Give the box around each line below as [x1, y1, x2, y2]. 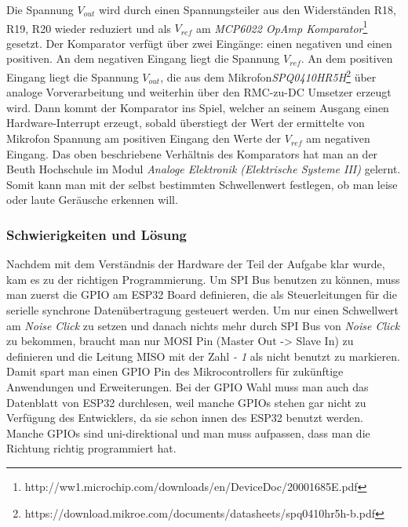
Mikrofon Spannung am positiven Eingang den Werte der [6, 130, 282, 147]
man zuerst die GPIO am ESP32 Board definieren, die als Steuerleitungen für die [6, 286, 397, 303]
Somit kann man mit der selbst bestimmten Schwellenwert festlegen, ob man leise [6, 176, 398, 192]
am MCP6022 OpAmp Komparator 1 [195, 17, 368, 36]
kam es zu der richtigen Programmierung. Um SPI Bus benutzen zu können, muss [6, 271, 400, 287]
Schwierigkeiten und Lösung [6, 224, 188, 244]
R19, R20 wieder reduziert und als [6, 20, 171, 36]
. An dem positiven [301, 50, 393, 67]
